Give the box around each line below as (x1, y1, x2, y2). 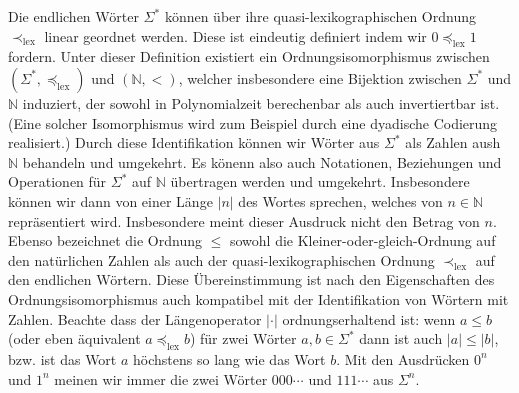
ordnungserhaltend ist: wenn (282, 308, 456, 329)
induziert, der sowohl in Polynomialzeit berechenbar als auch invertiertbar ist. (22, 92, 500, 113)
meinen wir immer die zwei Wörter (54, 368, 268, 389)
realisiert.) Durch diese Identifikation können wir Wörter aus (8, 132, 380, 153)
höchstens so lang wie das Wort (133, 348, 326, 369)
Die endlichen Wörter (8, 6, 139, 26)
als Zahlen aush (405, 132, 501, 153)
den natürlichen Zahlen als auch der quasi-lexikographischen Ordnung (8, 249, 435, 270)
